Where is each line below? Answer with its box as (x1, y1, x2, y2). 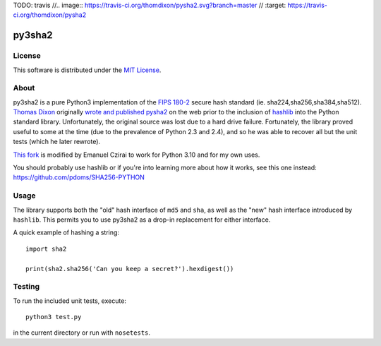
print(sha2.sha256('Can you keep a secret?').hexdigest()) (25, 265, 234, 273)
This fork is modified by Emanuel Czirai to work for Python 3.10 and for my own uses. (13, 150, 260, 159)
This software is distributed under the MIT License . (13, 66, 162, 74)
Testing (13, 282, 40, 292)
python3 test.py (25, 313, 82, 321)
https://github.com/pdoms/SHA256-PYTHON (13, 173, 145, 181)
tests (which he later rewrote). (13, 138, 101, 146)
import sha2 (25, 244, 67, 253)
